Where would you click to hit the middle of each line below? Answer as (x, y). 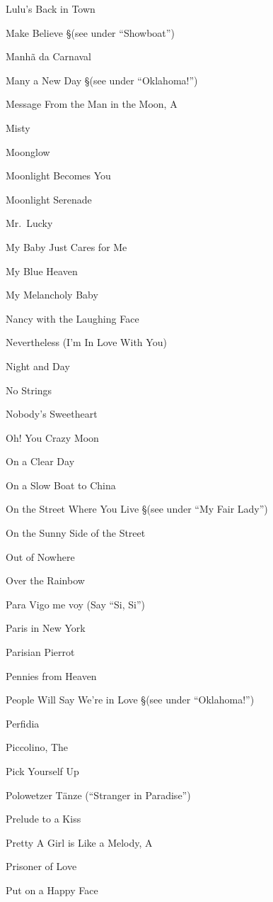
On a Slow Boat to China (61, 485)
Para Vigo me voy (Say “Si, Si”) (76, 604)
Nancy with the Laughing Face (72, 318)
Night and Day (38, 366)
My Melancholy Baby (52, 295)
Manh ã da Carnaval (49, 56)
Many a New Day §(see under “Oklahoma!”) (102, 80)
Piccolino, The (37, 747)
